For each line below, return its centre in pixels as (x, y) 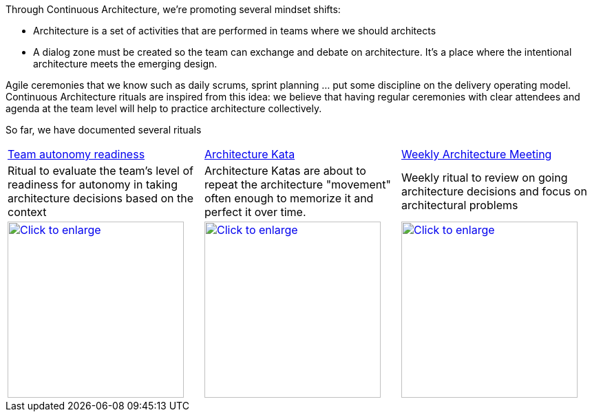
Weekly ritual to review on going (484, 178)
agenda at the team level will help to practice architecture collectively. (164, 108)
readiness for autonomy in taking (93, 184)
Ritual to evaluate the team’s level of (101, 171)
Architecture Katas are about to (285, 171)
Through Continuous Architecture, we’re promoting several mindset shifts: (173, 9)
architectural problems (459, 205)
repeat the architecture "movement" (297, 184)
